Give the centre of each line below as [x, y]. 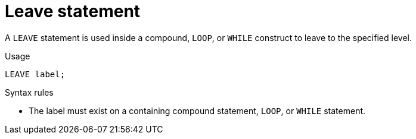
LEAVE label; [35, 74]
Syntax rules [29, 92]
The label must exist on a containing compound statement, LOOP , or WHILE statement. [197, 110]
